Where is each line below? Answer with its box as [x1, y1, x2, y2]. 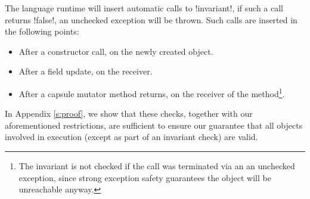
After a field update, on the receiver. [18, 65, 153, 77]
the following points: [5, 25, 79, 38]
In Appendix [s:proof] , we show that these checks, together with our [5, 107, 253, 120]
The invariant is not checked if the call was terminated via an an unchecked [18, 160, 295, 172]
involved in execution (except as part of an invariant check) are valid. [5, 130, 258, 143]
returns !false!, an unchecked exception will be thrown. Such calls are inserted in [5, 13, 297, 26]
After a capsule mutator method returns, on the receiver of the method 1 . [18, 85, 285, 99]
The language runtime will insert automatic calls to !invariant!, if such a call [5, 2, 284, 14]
